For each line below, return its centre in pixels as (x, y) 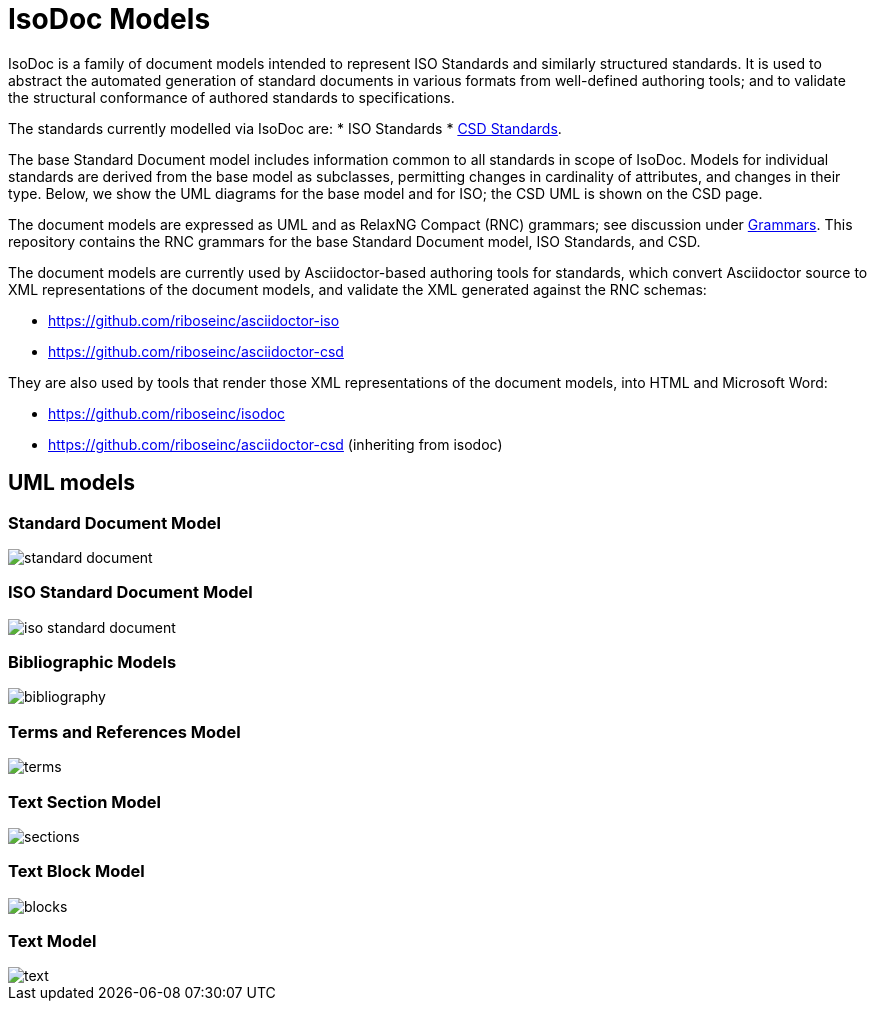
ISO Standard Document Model (130, 592)
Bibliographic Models (92, 662)
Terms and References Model (124, 731)
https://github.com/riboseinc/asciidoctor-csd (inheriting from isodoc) (275, 444)
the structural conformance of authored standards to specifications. (231, 97)
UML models (72, 483)
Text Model (52, 941)
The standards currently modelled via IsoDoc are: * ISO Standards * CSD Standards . (285, 128)
